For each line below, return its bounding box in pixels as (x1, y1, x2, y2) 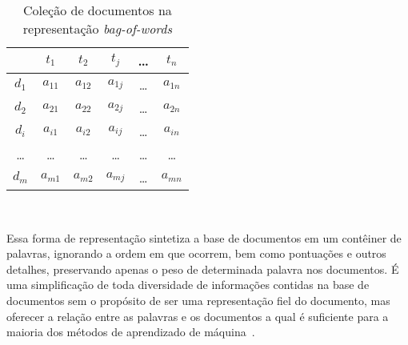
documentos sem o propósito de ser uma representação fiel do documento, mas (6, 291, 390, 308)
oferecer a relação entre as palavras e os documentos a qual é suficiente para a (6, 307, 389, 324)
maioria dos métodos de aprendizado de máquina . (6, 323, 255, 340)
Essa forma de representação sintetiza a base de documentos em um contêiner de (6, 229, 402, 246)
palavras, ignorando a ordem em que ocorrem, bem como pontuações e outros (6, 245, 386, 262)
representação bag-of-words (22, 19, 173, 38)
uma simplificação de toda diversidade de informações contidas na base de (6, 276, 370, 293)
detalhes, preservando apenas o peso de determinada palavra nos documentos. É (6, 260, 399, 277)
